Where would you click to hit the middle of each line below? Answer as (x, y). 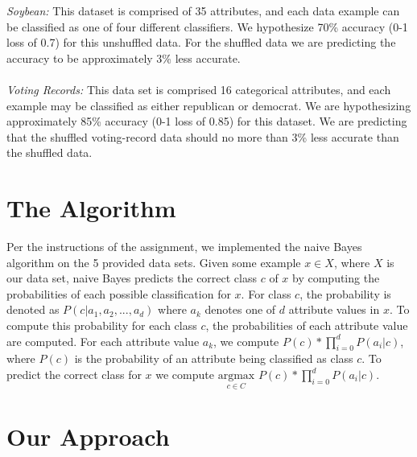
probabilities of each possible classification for (119, 293)
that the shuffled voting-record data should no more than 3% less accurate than (203, 136)
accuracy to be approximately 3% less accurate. (124, 58)
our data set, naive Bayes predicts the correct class (132, 278)
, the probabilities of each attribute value (307, 325)
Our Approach (88, 436)
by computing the (336, 278)
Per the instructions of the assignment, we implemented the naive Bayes (184, 247)
